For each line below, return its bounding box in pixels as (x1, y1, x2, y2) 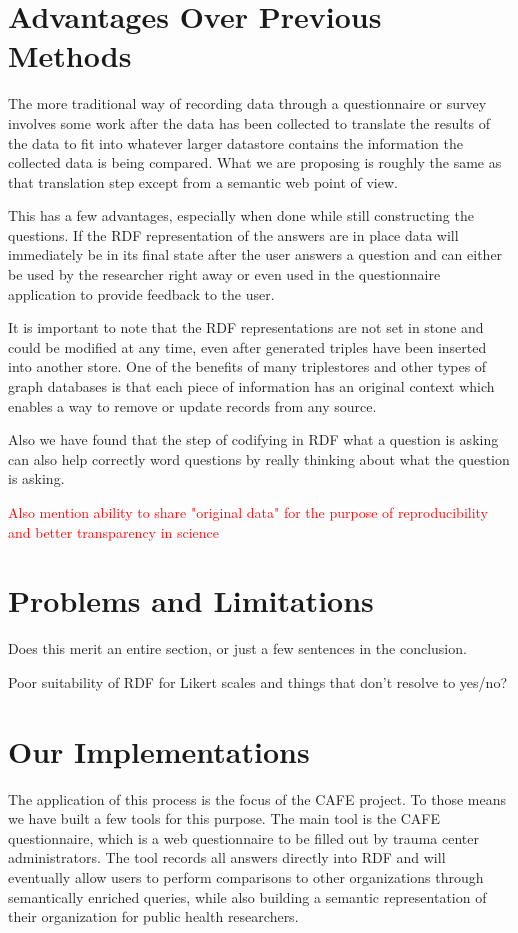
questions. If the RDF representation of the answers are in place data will (8, 224, 459, 245)
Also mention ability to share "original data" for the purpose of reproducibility (8, 502, 489, 522)
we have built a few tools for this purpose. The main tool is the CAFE (8, 808, 441, 829)
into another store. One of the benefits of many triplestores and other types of (8, 356, 487, 377)
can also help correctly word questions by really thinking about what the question (8, 448, 510, 469)
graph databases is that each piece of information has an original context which (8, 376, 495, 397)
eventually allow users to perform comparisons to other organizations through (8, 867, 484, 887)
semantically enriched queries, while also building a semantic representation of (8, 886, 487, 907)
